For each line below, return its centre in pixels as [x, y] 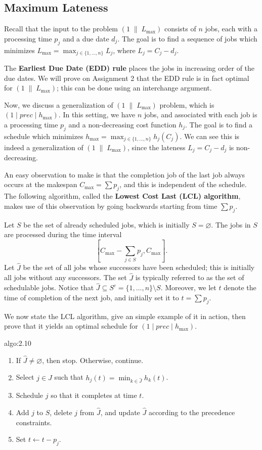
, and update [120, 412]
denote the [240, 287]
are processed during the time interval [63, 234]
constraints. [34, 422]
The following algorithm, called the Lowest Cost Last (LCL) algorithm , [122, 196]
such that [69, 377]
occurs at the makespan [41, 184]
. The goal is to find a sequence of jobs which [187, 38]
